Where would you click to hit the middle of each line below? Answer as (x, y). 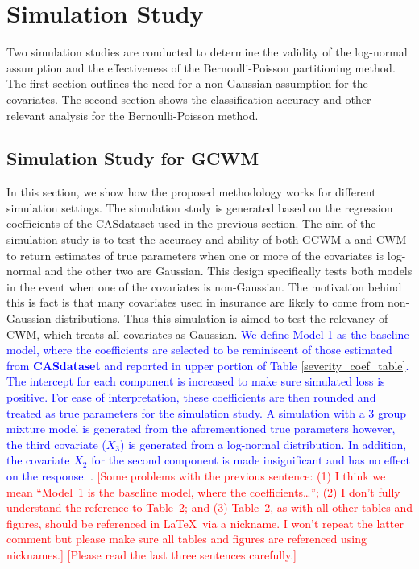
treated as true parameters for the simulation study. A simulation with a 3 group (207, 412)
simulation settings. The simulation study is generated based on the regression (200, 207)
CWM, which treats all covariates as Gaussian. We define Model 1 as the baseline (208, 334)
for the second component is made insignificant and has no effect (251, 460)
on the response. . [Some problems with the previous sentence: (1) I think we (196, 475)
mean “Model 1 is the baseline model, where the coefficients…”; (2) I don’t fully (203, 491)
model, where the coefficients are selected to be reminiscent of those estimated (199, 350)
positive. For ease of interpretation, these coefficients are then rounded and (191, 397)
